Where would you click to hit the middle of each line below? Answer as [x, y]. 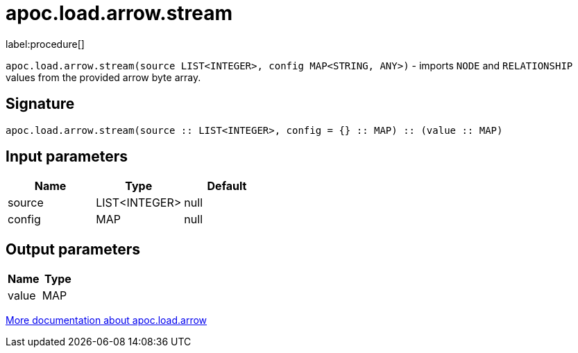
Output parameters [73, 249]
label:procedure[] [45, 44]
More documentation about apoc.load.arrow [107, 320]
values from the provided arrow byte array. [103, 77]
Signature [40, 104]
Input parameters [67, 157]
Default [227, 186]
